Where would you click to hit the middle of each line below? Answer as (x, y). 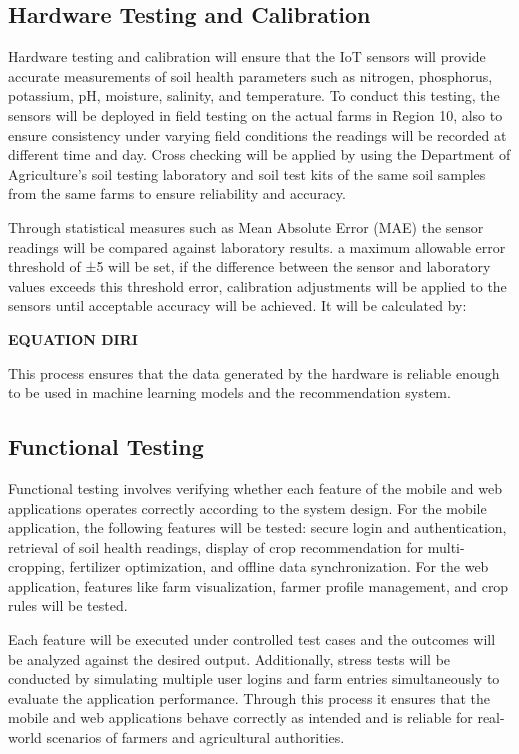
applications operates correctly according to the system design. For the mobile (247, 507)
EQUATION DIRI (73, 338)
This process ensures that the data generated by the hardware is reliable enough (254, 372)
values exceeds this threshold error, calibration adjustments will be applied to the (257, 285)
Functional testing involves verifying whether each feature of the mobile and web (255, 487)
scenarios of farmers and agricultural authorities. (195, 737)
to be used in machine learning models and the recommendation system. (229, 392)
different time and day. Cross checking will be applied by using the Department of (259, 154)
